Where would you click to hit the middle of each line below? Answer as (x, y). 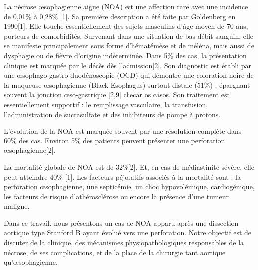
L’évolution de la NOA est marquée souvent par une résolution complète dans (123, 131)
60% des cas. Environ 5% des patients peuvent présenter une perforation (115, 140)
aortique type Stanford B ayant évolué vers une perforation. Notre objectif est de (128, 232)
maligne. (17, 206)
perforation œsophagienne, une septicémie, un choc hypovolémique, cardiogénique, (129, 187)
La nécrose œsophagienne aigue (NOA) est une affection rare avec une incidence (126, 6)
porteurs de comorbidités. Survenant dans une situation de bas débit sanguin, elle (129, 36)
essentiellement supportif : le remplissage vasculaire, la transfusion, (106, 104)
